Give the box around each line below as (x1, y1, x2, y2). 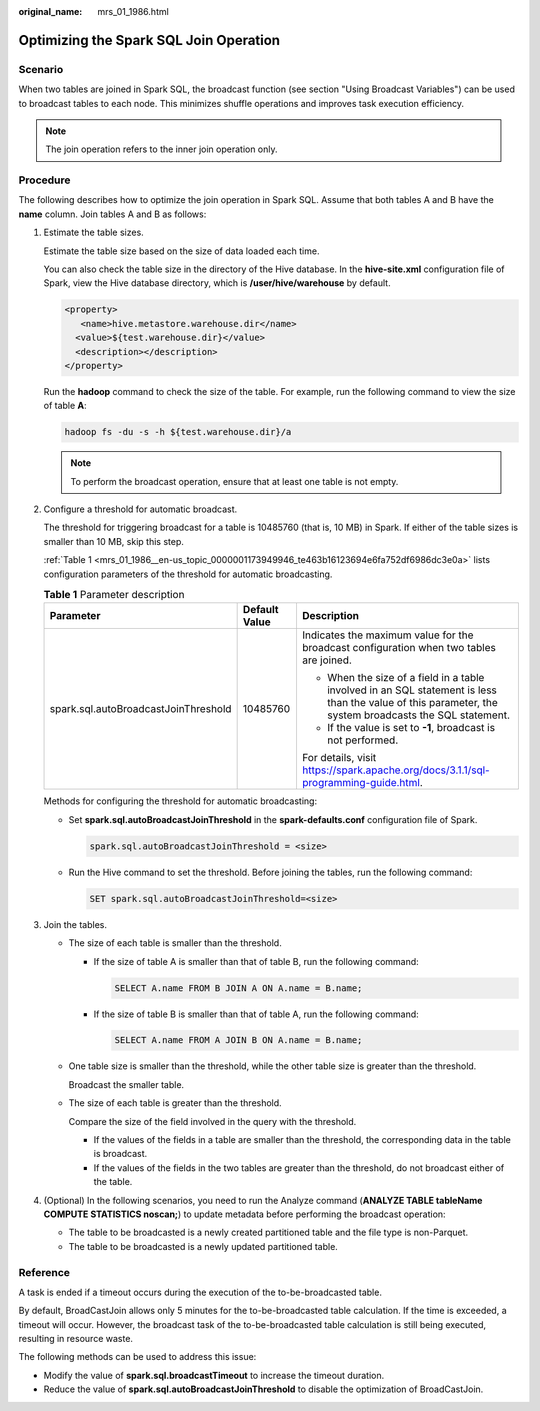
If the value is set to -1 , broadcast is (326, 721, 495, 735)
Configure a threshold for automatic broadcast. (43, 503, 238, 515)
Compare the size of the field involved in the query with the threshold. (68, 1115, 357, 1127)
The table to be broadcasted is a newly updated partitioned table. (68, 1240, 339, 1252)
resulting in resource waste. (18, 1333, 134, 1345)
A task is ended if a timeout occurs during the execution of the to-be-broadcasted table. (18, 1286, 382, 1298)
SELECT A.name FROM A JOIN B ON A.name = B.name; (114, 1035, 363, 1046)
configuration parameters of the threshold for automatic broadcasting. (43, 568, 333, 580)
